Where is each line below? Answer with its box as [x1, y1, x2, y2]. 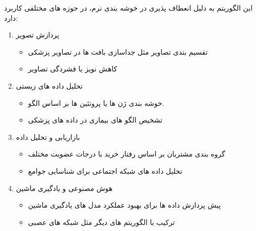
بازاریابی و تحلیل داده [16, 131, 80, 142]
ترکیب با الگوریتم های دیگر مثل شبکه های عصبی [28, 216, 175, 227]
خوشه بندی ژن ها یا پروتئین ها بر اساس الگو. [28, 97, 164, 108]
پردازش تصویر [16, 29, 59, 40]
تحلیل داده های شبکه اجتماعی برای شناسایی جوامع [28, 165, 183, 176]
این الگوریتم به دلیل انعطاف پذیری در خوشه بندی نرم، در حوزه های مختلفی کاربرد [4, 3, 253, 13]
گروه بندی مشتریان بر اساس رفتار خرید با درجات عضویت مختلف [28, 148, 225, 159]
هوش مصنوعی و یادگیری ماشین [16, 182, 113, 193]
